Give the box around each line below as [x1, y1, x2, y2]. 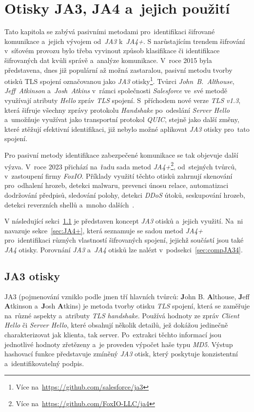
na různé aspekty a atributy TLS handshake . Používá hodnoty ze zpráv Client [4, 310, 239, 320]
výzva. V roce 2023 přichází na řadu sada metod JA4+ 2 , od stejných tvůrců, [4, 160, 237, 171]
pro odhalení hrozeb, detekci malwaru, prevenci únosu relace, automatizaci [4, 180, 229, 190]
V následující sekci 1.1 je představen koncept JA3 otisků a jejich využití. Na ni [4, 216, 243, 226]
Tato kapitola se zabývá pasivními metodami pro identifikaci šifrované [4, 26, 215, 37]
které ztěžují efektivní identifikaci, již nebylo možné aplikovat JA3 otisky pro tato [4, 124, 250, 134]
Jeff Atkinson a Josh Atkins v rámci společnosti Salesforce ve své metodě [4, 85, 227, 96]
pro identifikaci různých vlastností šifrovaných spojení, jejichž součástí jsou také [4, 235, 244, 245]
